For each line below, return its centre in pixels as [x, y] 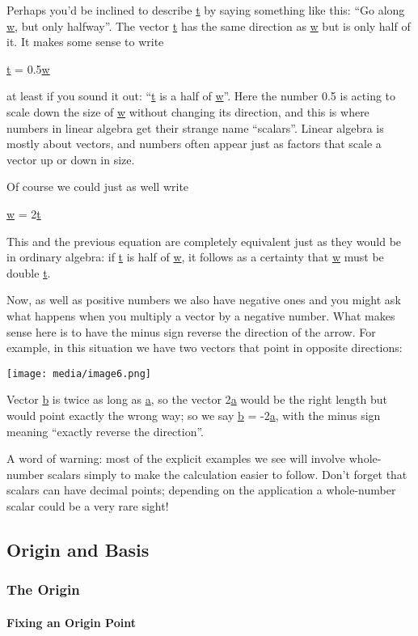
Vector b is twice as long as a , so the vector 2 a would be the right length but [197, 399]
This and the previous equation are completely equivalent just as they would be [204, 241]
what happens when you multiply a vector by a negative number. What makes [201, 315]
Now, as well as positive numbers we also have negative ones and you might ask [204, 300]
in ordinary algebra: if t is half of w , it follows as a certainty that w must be [195, 257]
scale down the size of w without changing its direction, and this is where [188, 111]
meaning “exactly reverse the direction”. [106, 431]
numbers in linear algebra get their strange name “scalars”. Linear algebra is [195, 127]
